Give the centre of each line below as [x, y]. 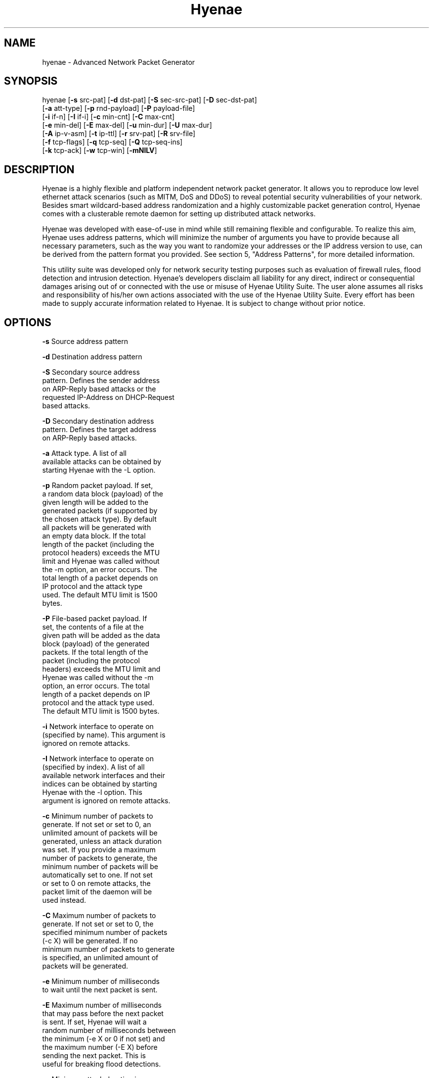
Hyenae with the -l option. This [92, 792]
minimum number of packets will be [100, 867]
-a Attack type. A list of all [84, 453]
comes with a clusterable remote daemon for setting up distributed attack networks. [179, 214]
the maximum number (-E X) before [100, 1047]
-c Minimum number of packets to [98, 816]
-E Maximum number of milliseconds [102, 1005]
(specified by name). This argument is [104, 735]
